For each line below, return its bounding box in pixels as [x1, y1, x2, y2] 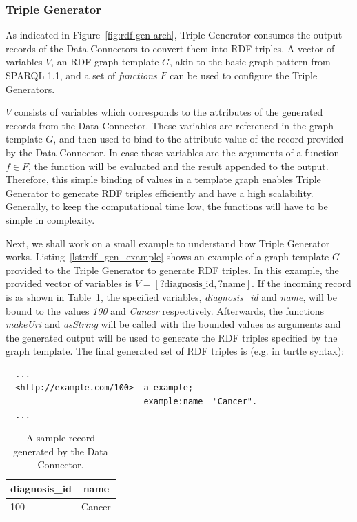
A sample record [25, 430, 95, 445]
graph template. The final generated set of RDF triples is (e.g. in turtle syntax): [6, 344, 345, 358]
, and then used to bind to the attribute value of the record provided [53, 132, 344, 146]
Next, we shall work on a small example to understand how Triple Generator [6, 236, 330, 250]
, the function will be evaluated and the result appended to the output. [28, 158, 329, 173]
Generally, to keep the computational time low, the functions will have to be [6, 199, 328, 213]
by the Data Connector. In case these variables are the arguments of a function [6, 145, 340, 159]
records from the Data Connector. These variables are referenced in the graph [6, 118, 334, 132]
